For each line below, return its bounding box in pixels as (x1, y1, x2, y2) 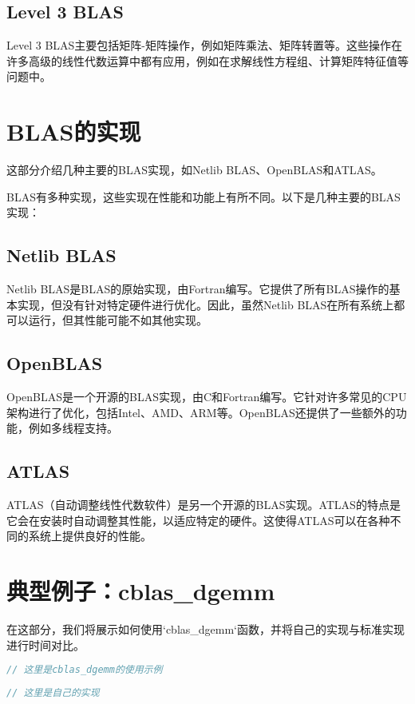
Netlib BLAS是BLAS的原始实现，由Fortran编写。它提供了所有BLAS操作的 (6, 280, 389, 297)
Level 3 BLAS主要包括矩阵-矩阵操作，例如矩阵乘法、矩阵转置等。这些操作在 (6, 37, 403, 54)
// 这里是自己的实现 (6, 687, 100, 699)
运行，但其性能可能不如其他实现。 (28, 312, 207, 328)
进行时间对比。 (6, 636, 85, 653)
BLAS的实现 (6, 115, 141, 148)
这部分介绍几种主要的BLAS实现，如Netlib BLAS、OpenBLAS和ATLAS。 (6, 161, 382, 178)
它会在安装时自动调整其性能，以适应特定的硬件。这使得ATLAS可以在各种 (6, 511, 390, 528)
